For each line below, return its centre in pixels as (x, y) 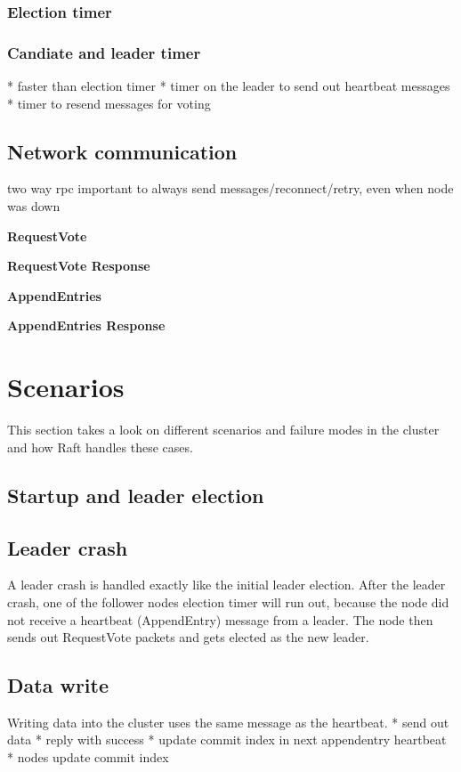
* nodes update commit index (88, 757)
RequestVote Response (79, 266)
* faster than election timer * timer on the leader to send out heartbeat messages (229, 86)
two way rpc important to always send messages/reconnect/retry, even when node (230, 188)
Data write (58, 685)
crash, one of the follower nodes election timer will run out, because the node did (228, 601)
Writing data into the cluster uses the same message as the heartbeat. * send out (228, 722)
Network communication (122, 151)
